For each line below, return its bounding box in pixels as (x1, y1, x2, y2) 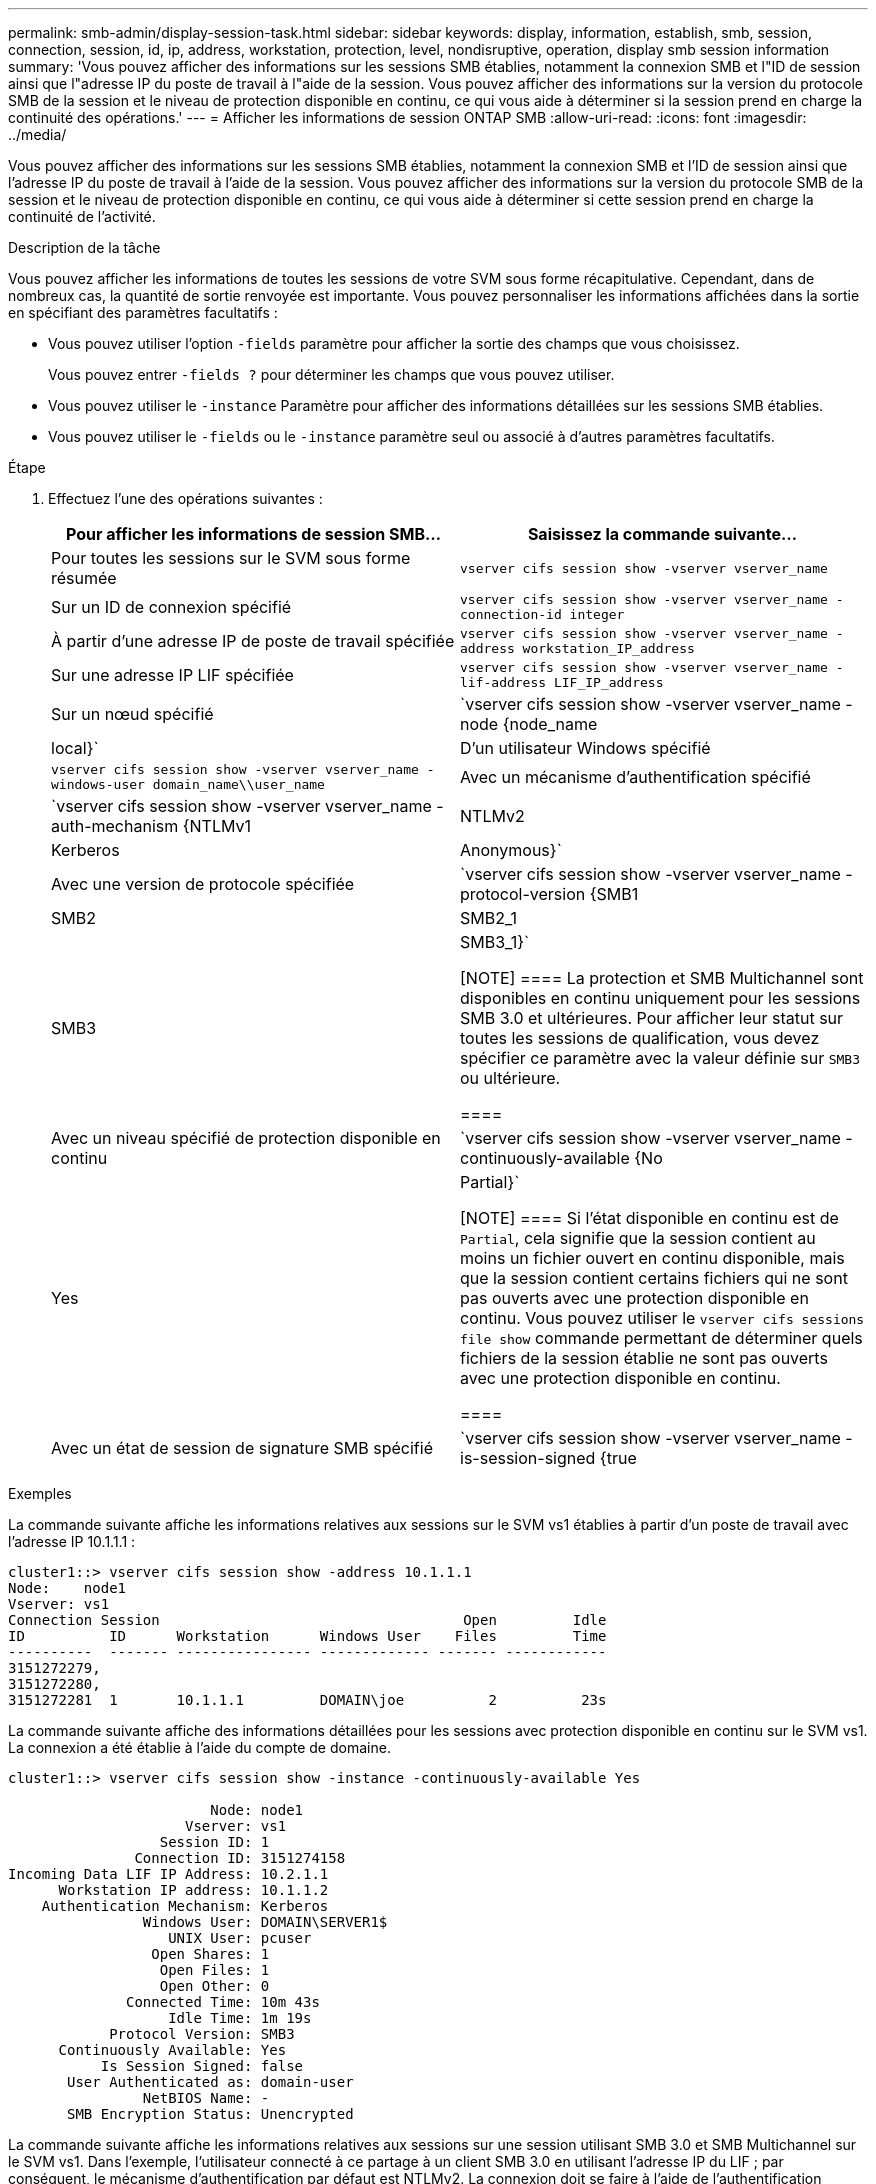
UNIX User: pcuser (168, 1930, 312, 1946)
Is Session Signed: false (100, 2058, 304, 2074)
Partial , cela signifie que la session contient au (460, 1228, 816, 1248)
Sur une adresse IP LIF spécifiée (51, 665, 294, 685)
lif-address (460, 675, 547, 690)
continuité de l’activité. (8, 208, 156, 225)
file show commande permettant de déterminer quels (460, 1328, 863, 1348)
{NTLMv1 (182, 816, 251, 836)
